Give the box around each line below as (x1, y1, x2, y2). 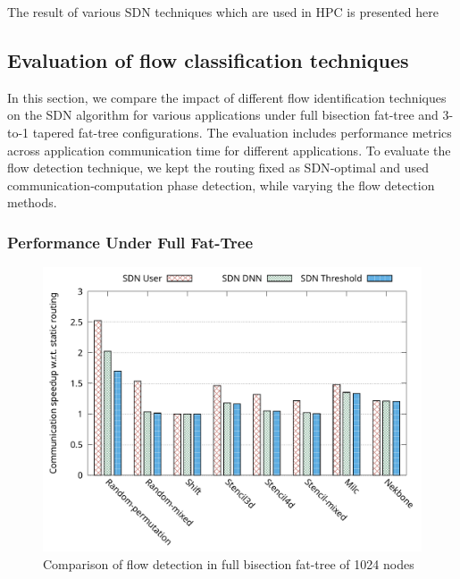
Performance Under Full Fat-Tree (7, 231, 254, 253)
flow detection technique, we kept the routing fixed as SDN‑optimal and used (7, 158, 430, 177)
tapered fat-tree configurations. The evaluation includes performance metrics (32, 122, 452, 141)
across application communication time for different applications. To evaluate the (7, 140, 451, 159)
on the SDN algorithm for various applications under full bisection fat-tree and (7, 105, 439, 124)
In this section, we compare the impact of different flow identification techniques (7, 88, 447, 106)
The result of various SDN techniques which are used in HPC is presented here (7, 3, 439, 21)
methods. (7, 193, 57, 212)
